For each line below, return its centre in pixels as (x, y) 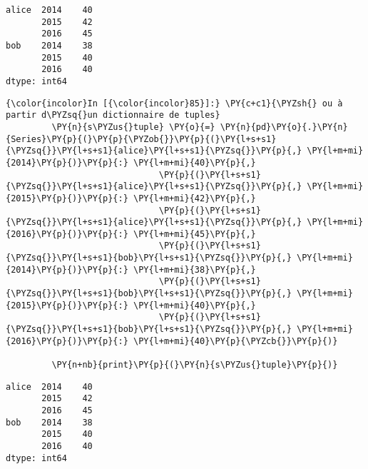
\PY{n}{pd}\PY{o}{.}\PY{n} (284, 127)
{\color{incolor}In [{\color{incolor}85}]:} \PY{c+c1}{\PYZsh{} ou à (174, 103)
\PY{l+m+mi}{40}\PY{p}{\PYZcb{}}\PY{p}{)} (235, 341)
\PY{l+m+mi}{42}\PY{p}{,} (194, 198)
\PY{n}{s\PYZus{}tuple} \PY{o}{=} (133, 127)
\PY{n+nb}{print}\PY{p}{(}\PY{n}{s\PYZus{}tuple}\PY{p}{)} (195, 365)
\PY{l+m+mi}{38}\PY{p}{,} (194, 269)
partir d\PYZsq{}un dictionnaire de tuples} (113, 115)
